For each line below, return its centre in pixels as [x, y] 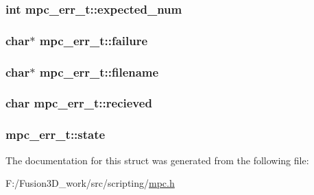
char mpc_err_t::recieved [79, 103]
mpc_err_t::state [56, 134]
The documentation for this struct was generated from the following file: [157, 160]
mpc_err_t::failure [94, 40]
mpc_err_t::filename [99, 71]
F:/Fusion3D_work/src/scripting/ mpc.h [90, 183]
